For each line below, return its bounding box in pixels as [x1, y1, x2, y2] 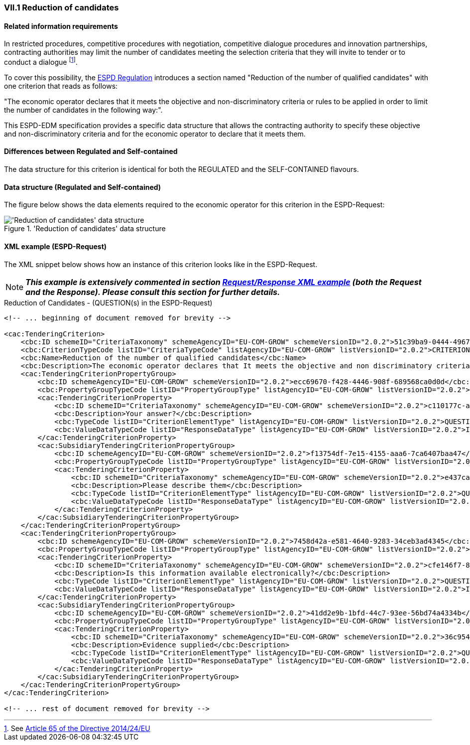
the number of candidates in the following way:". [4, 105, 163, 114]
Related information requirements [4, 21, 118, 30]
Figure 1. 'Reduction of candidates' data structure [4, 224, 166, 233]
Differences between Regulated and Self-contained [4, 147, 178, 156]
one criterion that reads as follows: [4, 81, 118, 90]
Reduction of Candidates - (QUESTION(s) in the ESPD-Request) [4, 298, 213, 307]
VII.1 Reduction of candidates [4, 2, 119, 12]
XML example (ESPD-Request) [4, 242, 107, 251]
